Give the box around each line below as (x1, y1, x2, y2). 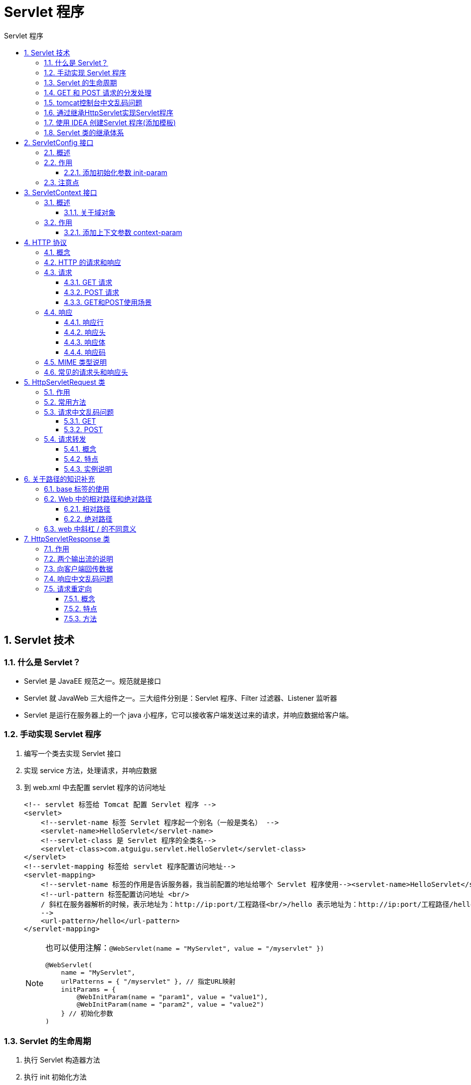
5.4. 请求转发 (44, 434, 86, 443)
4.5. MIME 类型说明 (44, 357, 107, 366)
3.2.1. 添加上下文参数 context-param (64, 228, 182, 237)
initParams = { (61, 985, 116, 993)
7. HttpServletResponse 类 (24, 534, 110, 543)
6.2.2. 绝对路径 (64, 514, 113, 523)
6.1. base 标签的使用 (44, 484, 109, 493)
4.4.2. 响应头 (64, 327, 106, 336)
